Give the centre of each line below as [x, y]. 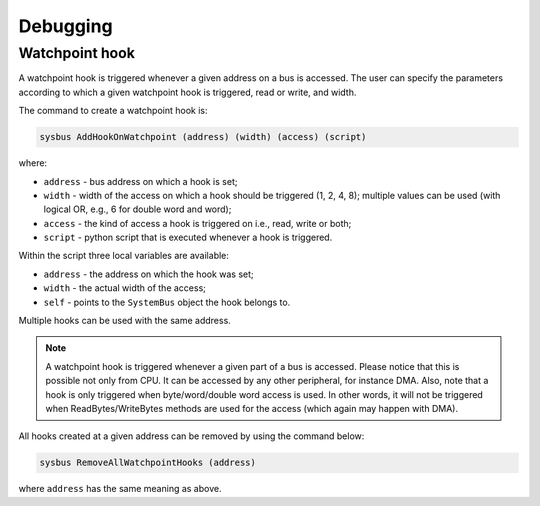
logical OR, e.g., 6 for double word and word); [137, 209]
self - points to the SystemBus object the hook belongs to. [167, 302]
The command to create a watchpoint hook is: [113, 111]
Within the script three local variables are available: [124, 256]
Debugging [66, 26]
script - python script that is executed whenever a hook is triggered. [188, 237]
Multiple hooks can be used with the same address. [125, 321]
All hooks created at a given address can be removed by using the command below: [191, 436]
